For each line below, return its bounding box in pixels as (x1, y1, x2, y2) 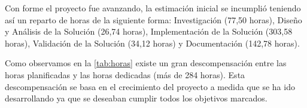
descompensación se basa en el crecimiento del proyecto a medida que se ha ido (5, 80, 295, 92)
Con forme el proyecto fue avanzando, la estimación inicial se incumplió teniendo (5, 2, 301, 14)
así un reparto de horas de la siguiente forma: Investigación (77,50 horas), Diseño (5, 13, 302, 26)
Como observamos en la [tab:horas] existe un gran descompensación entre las (5, 57, 287, 69)
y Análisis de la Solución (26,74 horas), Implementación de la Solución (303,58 (5, 25, 293, 38)
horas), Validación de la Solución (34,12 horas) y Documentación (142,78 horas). (5, 36, 300, 49)
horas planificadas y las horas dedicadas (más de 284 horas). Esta (5, 68, 245, 81)
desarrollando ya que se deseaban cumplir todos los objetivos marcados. (5, 92, 268, 104)
